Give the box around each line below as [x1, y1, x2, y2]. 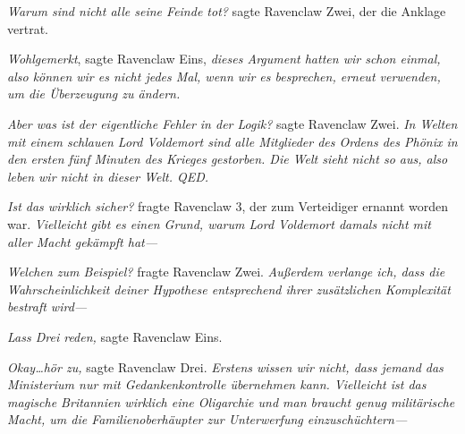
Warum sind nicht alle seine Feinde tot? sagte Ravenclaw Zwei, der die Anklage [7, 2, 446, 20]
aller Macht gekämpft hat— [7, 232, 158, 251]
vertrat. [7, 19, 48, 38]
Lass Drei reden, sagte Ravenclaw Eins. [7, 327, 223, 345]
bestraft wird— [7, 297, 88, 316]
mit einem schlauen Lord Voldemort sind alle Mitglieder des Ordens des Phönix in [7, 132, 458, 150]
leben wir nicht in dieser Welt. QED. [7, 166, 209, 185]
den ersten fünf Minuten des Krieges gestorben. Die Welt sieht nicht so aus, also [7, 149, 448, 168]
